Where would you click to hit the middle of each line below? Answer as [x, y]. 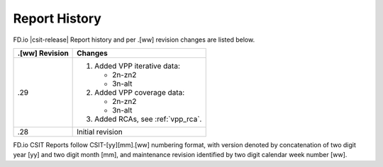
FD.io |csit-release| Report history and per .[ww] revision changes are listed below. [134, 40]
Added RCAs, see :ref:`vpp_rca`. [148, 119]
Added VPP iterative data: [137, 66]
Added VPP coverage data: [140, 92]
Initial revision [100, 132]
